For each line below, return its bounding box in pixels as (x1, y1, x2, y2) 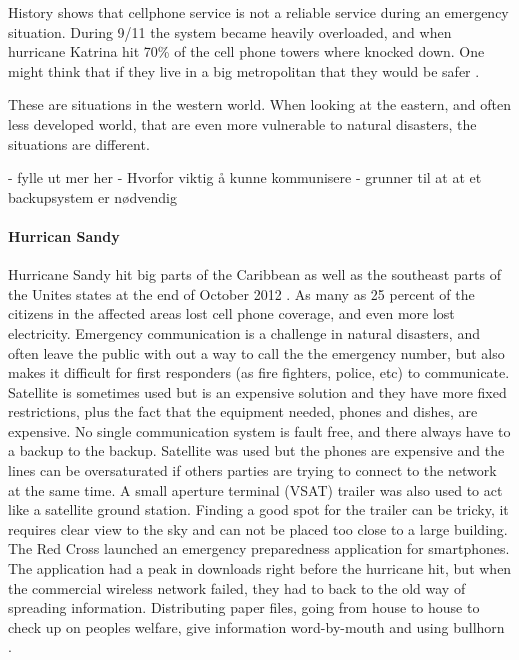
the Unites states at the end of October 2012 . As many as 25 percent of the (8, 283, 475, 304)
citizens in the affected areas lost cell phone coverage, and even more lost (8, 303, 455, 324)
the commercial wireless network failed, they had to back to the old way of (8, 577, 466, 598)
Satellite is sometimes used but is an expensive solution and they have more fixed (8, 381, 507, 402)
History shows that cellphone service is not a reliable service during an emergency (8, 2, 509, 22)
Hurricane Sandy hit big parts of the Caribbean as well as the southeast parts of (8, 264, 502, 285)
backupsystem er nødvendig (8, 186, 177, 207)
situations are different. (8, 133, 150, 154)
